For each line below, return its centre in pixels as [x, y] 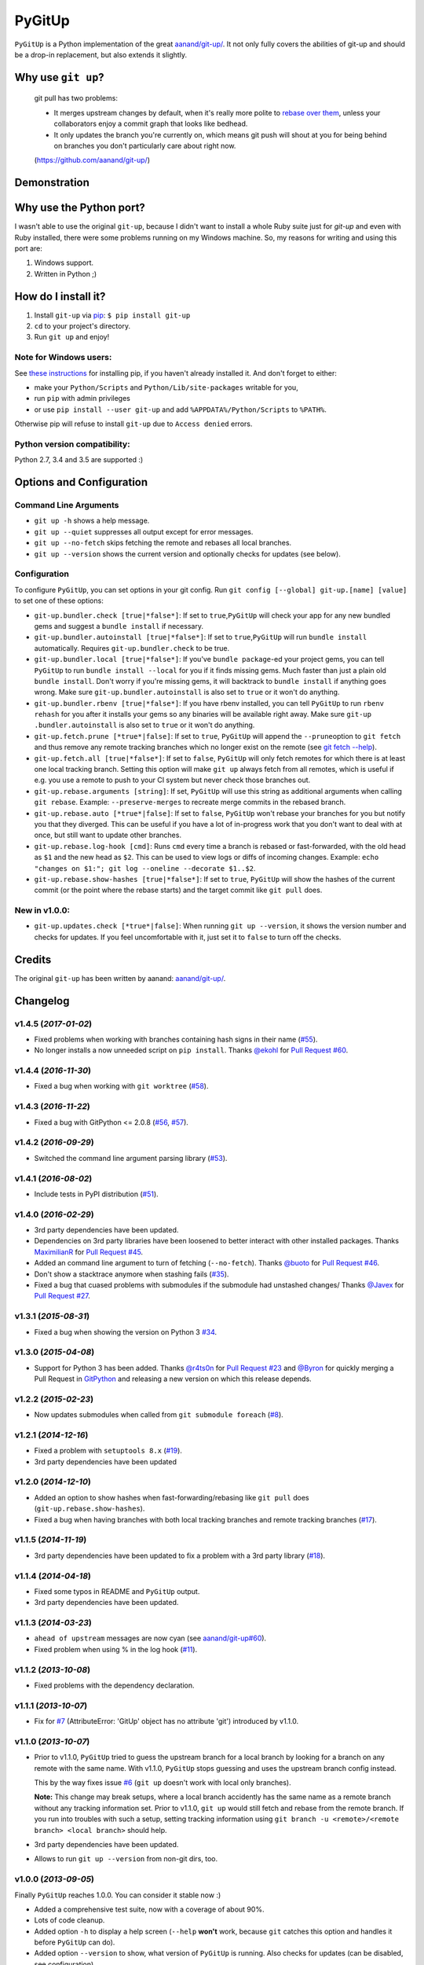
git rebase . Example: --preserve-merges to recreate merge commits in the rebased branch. [190, 803]
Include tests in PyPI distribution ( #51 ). [96, 1194]
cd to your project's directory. [82, 326]
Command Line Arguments [67, 505]
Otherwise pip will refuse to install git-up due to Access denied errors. [133, 424]
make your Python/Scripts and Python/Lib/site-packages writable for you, [166, 387]
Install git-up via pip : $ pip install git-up [112, 315]
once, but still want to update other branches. [108, 835]
